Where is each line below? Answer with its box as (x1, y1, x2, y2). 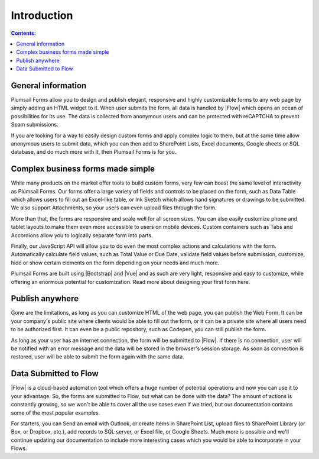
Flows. (11, 445, 27, 452)
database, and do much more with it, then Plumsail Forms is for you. (11, 148, 177, 156)
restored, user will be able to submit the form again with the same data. (11, 353, 184, 360)
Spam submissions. (11, 121, 58, 128)
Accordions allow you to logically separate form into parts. (11, 231, 153, 239)
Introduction (11, 9, 73, 22)
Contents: (11, 30, 37, 37)
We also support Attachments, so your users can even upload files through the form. (11, 204, 217, 211)
